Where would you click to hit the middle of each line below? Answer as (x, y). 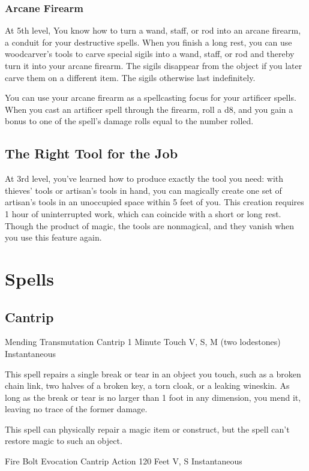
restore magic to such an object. (64, 441)
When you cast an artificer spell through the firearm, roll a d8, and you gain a (149, 109)
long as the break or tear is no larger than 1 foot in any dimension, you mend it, (153, 397)
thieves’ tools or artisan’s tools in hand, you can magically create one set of (143, 190)
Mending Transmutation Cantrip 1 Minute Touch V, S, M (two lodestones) (143, 342)
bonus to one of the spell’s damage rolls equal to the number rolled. (129, 121)
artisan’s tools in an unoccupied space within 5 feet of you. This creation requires (154, 202)
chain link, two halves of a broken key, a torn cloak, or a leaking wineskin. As (147, 385)
